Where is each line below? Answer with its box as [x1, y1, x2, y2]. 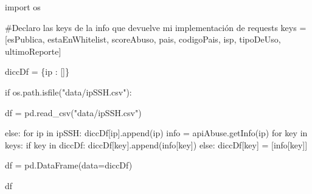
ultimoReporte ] [5, 44, 61, 57]
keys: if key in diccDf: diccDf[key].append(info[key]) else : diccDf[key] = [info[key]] [5, 138, 308, 151]
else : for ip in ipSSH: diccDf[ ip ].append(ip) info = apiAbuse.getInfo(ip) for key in [5, 126, 308, 139]
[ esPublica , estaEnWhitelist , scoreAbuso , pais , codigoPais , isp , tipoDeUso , [5, 33, 281, 46]
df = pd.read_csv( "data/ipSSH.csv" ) [5, 106, 142, 119]
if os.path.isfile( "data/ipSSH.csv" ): [5, 85, 132, 98]
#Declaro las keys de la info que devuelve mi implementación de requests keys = [5, 21, 307, 33]
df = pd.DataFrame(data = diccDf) [5, 159, 133, 171]
